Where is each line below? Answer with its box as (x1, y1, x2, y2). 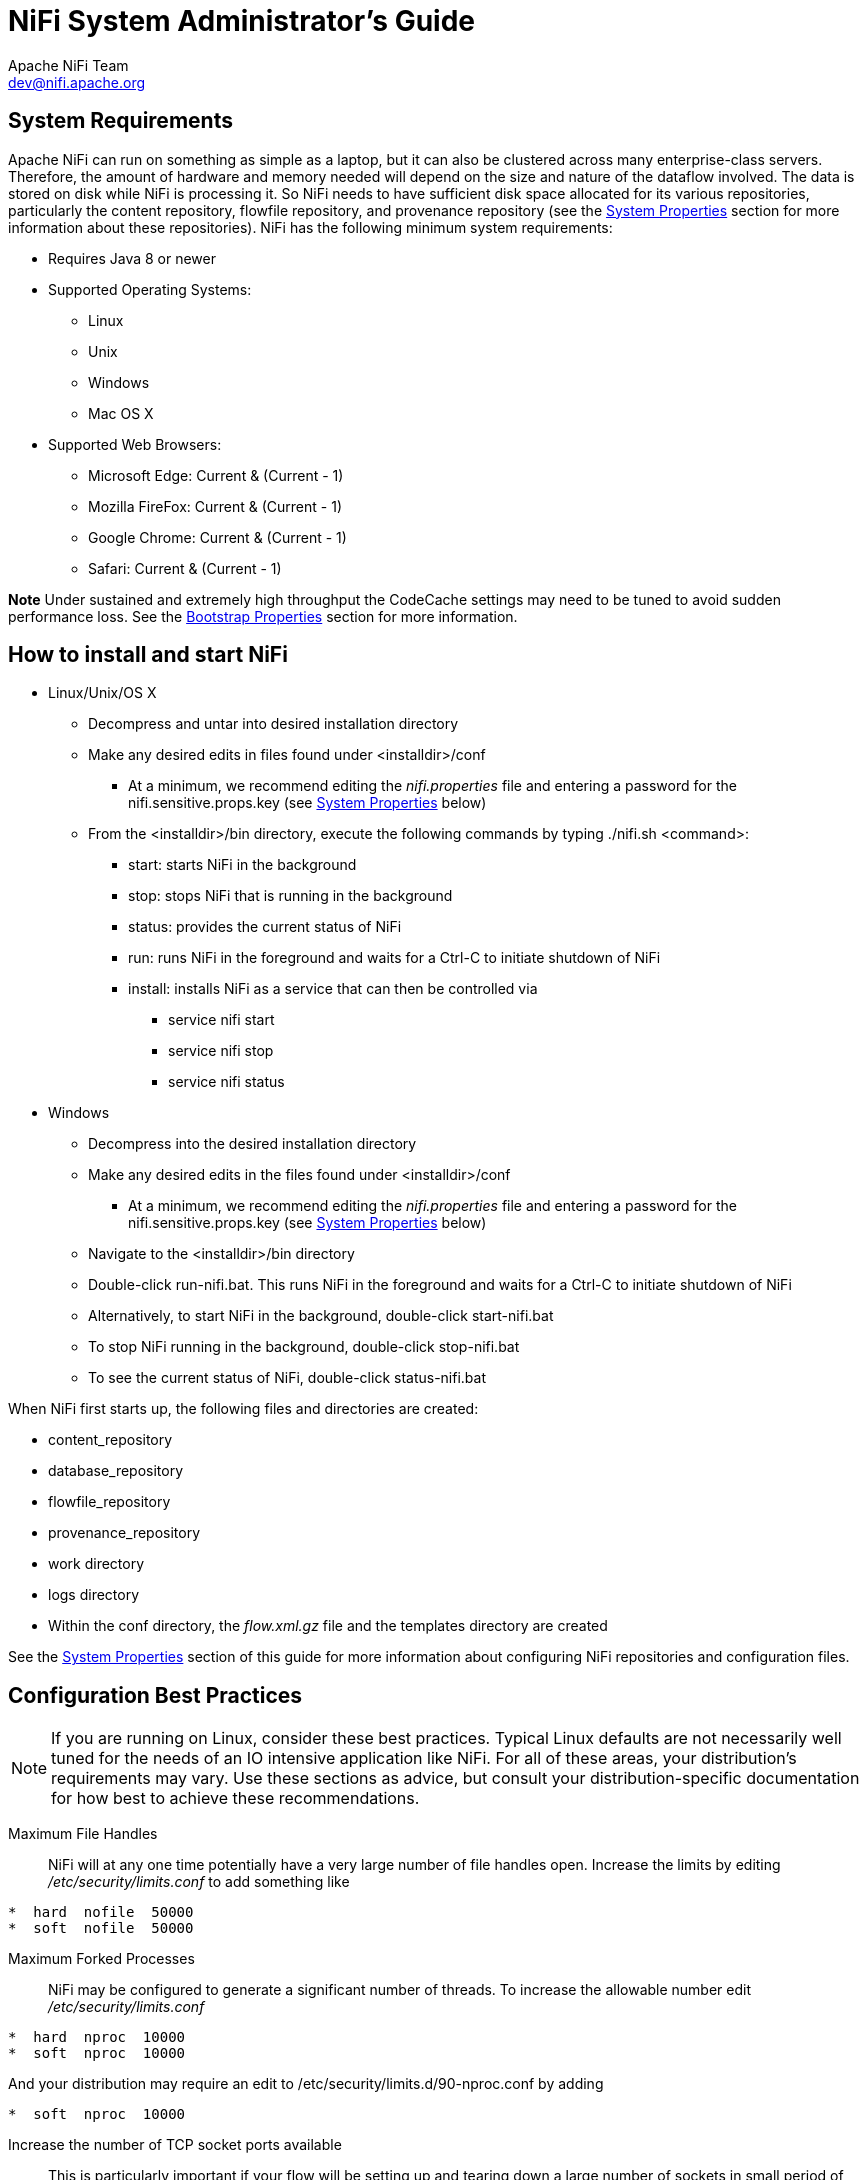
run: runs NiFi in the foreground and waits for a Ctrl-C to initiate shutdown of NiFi (128, 949, 661, 967)
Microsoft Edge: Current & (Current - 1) (88, 466, 344, 484)
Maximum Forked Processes (8, 1950, 195, 1968)
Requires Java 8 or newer (48, 249, 216, 267)
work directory (48, 1555, 145, 1573)
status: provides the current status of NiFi (128, 918, 402, 936)
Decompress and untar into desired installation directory (88, 715, 459, 733)
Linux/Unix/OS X (48, 684, 157, 702)
